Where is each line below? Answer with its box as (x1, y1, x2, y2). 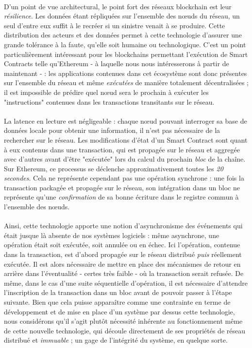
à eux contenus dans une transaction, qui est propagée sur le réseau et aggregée (4, 144, 240, 154)
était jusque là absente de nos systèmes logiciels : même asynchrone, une (4, 230, 219, 240)
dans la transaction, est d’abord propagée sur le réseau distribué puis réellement (4, 249, 242, 259)
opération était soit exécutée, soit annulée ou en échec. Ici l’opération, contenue (4, 239, 240, 250)
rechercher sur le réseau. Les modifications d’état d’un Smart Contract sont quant (4, 134, 248, 145)
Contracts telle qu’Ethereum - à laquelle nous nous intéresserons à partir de (4, 58, 229, 69)
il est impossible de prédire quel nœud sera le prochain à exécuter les (4, 87, 209, 97)
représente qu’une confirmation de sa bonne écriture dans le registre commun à (4, 192, 239, 202)
